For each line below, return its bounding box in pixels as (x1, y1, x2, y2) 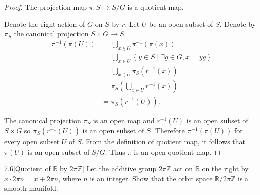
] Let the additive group (82, 163, 157, 174)
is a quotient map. (127, 2, 184, 12)
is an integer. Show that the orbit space (90, 173, 213, 183)
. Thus (105, 146, 125, 157)
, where (58, 173, 81, 183)
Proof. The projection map (4, 2, 87, 12)
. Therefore (151, 125, 185, 135)
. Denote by (219, 18, 256, 29)
